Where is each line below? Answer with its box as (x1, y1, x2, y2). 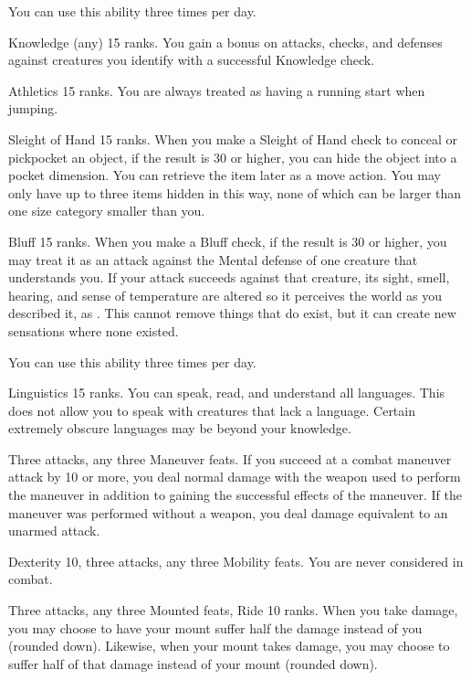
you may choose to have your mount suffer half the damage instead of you (8, 618, 423, 637)
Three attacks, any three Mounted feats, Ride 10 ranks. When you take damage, (8, 600, 458, 620)
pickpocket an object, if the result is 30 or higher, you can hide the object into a (8, 147, 457, 166)
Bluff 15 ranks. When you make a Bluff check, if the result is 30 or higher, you (8, 231, 447, 250)
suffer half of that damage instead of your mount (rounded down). (8, 653, 378, 673)
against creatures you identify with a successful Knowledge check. (8, 50, 374, 69)
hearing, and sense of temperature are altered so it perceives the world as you (8, 285, 443, 304)
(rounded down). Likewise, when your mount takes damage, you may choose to (8, 636, 450, 655)
